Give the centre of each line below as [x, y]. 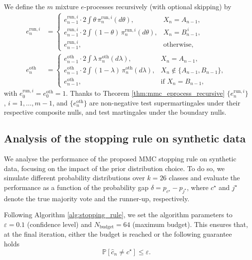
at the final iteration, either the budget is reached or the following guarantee [118, 234]
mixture [67, 6]
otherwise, [178, 45]
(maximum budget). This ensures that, [190, 224]
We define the [24, 6]
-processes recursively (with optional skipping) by [158, 6]
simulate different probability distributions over [74, 178]
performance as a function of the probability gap [76, 187]
